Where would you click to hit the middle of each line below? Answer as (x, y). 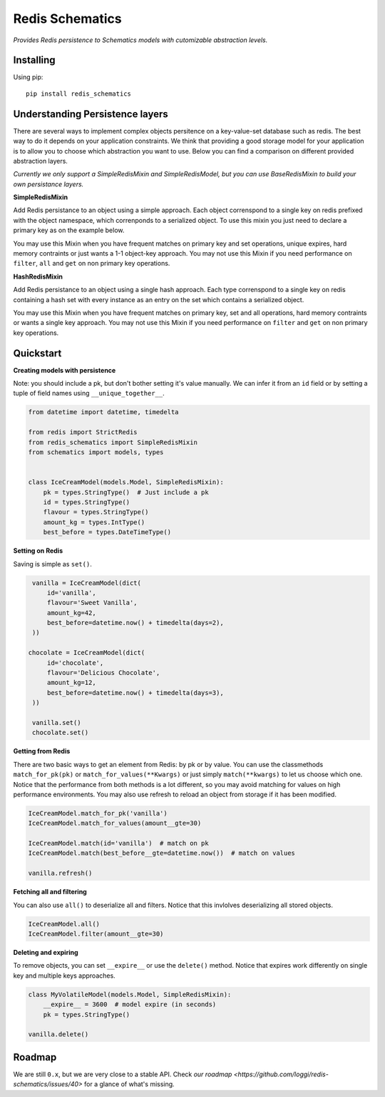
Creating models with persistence (65, 370)
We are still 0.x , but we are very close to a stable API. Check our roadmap (123, 1074)
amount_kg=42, (71, 613)
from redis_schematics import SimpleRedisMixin (113, 442)
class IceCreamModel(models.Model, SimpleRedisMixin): (126, 482)
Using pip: (28, 77)
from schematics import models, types (96, 452)
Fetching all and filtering (50, 892)
